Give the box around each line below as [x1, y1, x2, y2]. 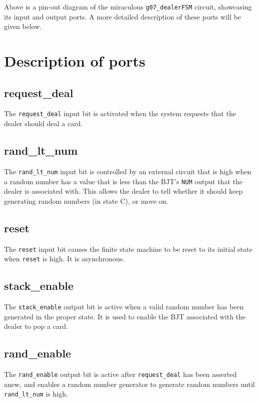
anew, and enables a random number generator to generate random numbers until [4, 378, 255, 389]
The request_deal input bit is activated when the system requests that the [4, 108, 236, 119]
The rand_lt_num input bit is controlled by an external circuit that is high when [4, 166, 251, 176]
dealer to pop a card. [4, 321, 68, 331]
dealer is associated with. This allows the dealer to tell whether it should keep [4, 186, 243, 196]
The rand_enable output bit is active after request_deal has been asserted [4, 369, 237, 379]
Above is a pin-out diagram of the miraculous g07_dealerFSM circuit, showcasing [4, 2, 252, 12]
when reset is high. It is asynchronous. [4, 253, 125, 264]
